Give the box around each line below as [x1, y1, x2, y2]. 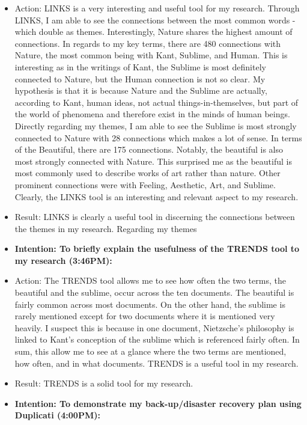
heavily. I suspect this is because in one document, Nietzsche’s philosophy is [14, 321, 294, 334]
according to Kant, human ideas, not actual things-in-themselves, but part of [14, 96, 299, 108]
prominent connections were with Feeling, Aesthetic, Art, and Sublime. [14, 178, 276, 191]
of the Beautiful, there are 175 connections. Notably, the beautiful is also [14, 143, 283, 156]
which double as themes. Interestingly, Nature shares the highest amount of [14, 25, 293, 38]
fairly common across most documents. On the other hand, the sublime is [14, 298, 285, 310]
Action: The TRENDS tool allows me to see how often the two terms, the [14, 274, 286, 287]
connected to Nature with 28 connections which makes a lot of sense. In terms [14, 131, 302, 144]
